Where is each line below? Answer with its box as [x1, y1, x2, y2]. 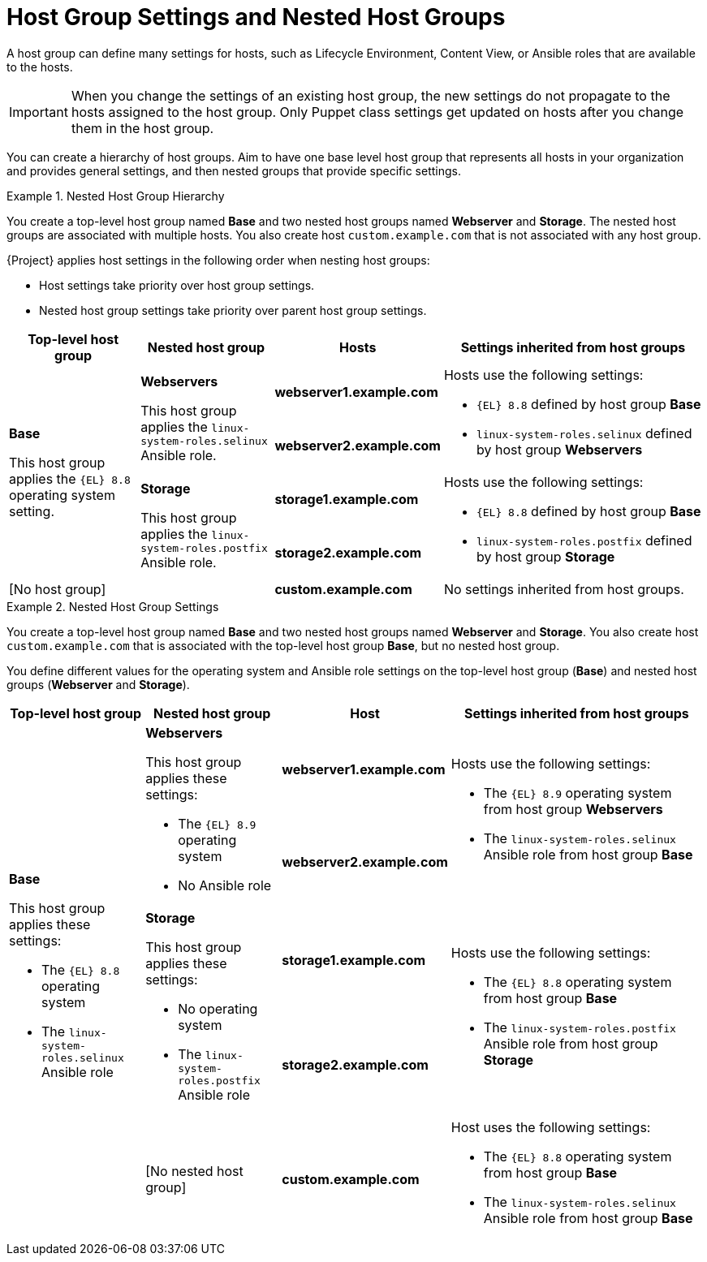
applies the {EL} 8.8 [9, 470, 131, 487]
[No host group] [9, 580, 106, 597]
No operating [178, 1000, 258, 1017]
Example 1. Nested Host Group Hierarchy [6, 188, 225, 203]
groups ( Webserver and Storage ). [6, 677, 190, 691]
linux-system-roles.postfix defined [476, 532, 692, 549]
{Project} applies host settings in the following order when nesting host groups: [6, 252, 430, 267]
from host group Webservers [483, 800, 663, 817]
